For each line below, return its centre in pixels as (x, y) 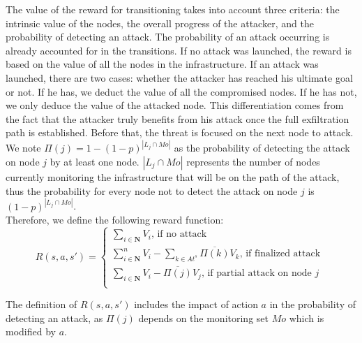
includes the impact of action (196, 304)
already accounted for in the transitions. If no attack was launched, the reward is (179, 50)
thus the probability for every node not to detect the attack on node (152, 190)
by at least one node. (95, 161)
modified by (31, 331)
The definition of (42, 304)
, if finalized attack (280, 254)
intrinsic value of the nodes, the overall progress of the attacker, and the (160, 23)
